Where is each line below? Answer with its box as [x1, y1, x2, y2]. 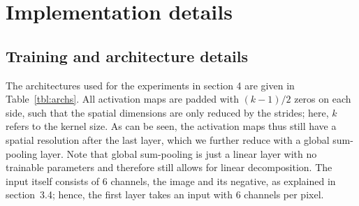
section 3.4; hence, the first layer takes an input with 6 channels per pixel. [6, 187, 324, 202]
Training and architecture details [6, 45, 248, 66]
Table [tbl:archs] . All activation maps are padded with [6, 91, 239, 106]
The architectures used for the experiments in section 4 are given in [6, 78, 295, 92]
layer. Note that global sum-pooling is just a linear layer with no [40, 146, 317, 161]
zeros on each [294, 91, 351, 106]
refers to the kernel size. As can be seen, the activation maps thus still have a [6, 119, 337, 133]
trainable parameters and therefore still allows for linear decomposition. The [6, 160, 332, 175]
